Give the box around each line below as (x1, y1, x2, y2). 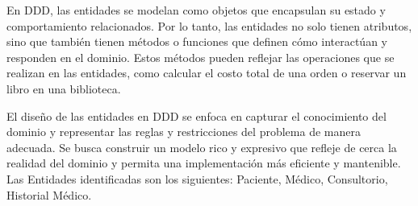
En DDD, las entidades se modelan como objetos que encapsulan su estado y (6, 2, 386, 18)
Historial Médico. (6, 186, 92, 203)
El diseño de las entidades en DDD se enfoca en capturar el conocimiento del (6, 107, 387, 124)
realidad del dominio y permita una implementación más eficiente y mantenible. (6, 154, 401, 171)
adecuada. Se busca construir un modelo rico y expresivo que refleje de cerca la (6, 138, 397, 155)
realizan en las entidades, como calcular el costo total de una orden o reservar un (6, 64, 407, 81)
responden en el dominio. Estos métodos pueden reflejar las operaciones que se (6, 48, 395, 65)
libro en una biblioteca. (6, 80, 121, 97)
